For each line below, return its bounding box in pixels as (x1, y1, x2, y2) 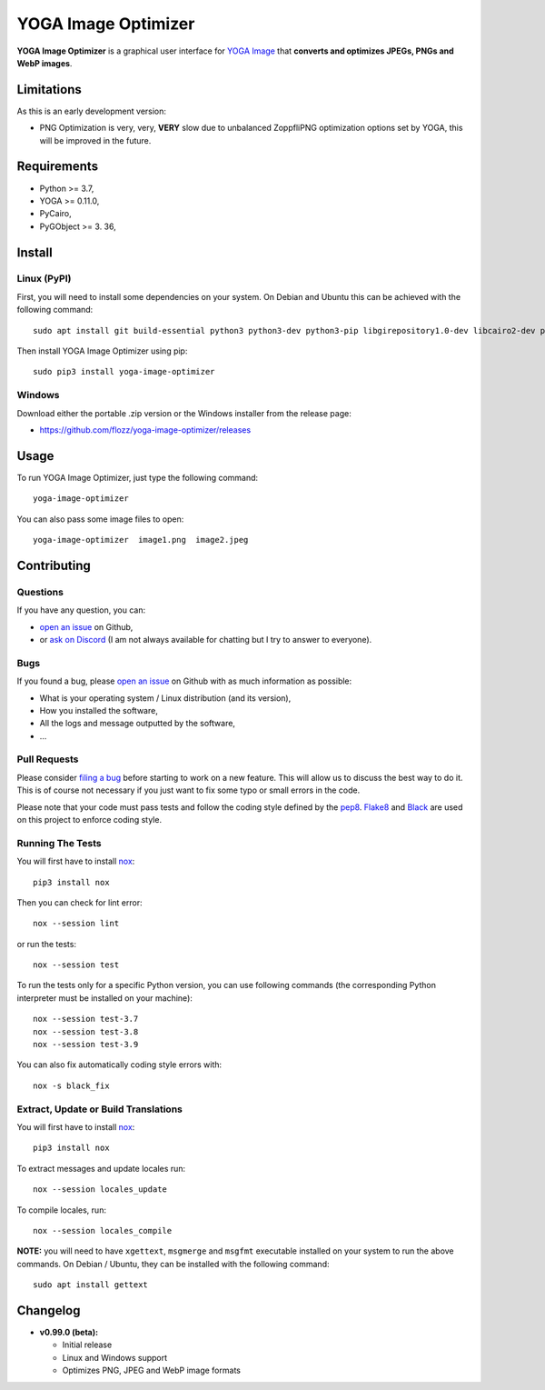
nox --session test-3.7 (33, 1014, 139, 1025)
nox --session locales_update (33, 1185, 168, 1195)
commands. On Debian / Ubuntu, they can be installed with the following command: (16, 1258, 330, 1269)
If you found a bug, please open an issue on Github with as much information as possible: (16, 675, 352, 686)
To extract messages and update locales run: (16, 1163, 186, 1174)
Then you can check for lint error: (16, 896, 143, 908)
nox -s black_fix (33, 1080, 110, 1091)
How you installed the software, (39, 705, 158, 715)
